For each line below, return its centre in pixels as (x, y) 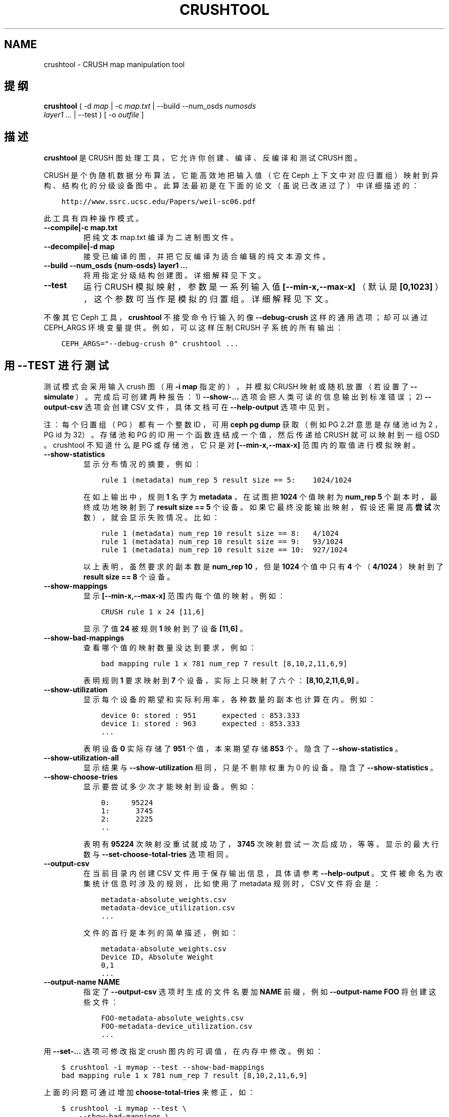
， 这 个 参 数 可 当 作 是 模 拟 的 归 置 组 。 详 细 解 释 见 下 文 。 (208, 299)
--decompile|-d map (79, 247)
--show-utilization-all (81, 758)
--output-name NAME (82, 982)
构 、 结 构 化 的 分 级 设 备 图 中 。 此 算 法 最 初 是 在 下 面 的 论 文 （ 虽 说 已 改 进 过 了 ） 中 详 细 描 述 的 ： (231, 186)
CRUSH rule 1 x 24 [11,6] (153, 612)
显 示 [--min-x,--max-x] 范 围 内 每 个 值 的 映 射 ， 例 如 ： (184, 596)
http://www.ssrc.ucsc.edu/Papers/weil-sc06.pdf (159, 202)
